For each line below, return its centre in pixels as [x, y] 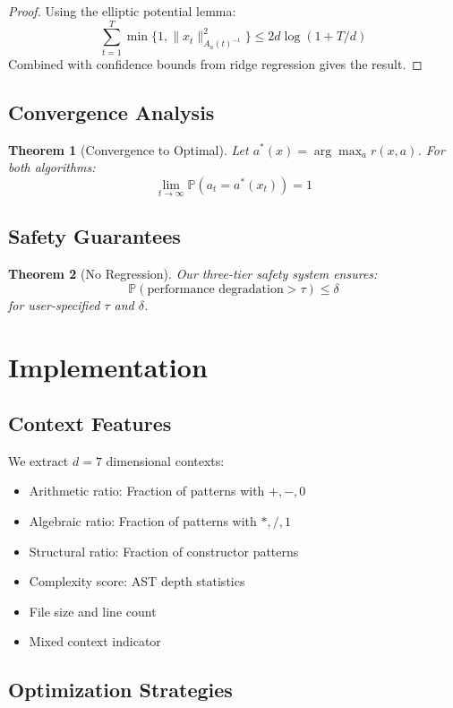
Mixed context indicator [95, 641]
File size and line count [93, 611]
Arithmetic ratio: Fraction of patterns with [147, 491]
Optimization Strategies [120, 690]
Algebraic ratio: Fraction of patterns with [143, 521]
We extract [38, 460]
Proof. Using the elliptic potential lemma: [122, 11]
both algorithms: [52, 167]
